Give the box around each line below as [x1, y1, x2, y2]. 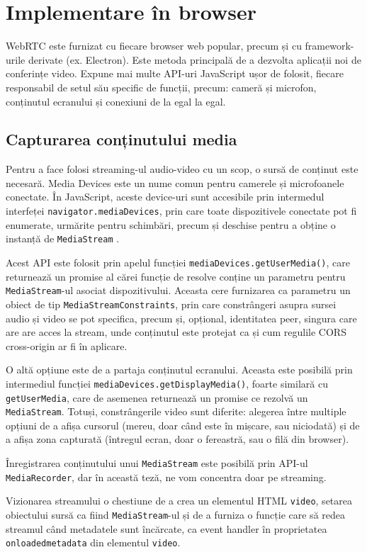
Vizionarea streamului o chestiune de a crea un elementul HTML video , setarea [6, 493, 352, 508]
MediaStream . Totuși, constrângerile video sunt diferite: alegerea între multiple [6, 404, 346, 419]
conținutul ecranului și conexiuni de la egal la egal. [6, 94, 226, 108]
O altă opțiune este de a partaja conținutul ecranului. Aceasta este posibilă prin [6, 362, 353, 377]
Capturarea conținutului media [6, 128, 237, 150]
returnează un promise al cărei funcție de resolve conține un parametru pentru [6, 269, 346, 283]
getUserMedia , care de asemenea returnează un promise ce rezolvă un [6, 390, 308, 405]
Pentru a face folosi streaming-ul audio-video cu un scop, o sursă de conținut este [6, 162, 358, 176]
